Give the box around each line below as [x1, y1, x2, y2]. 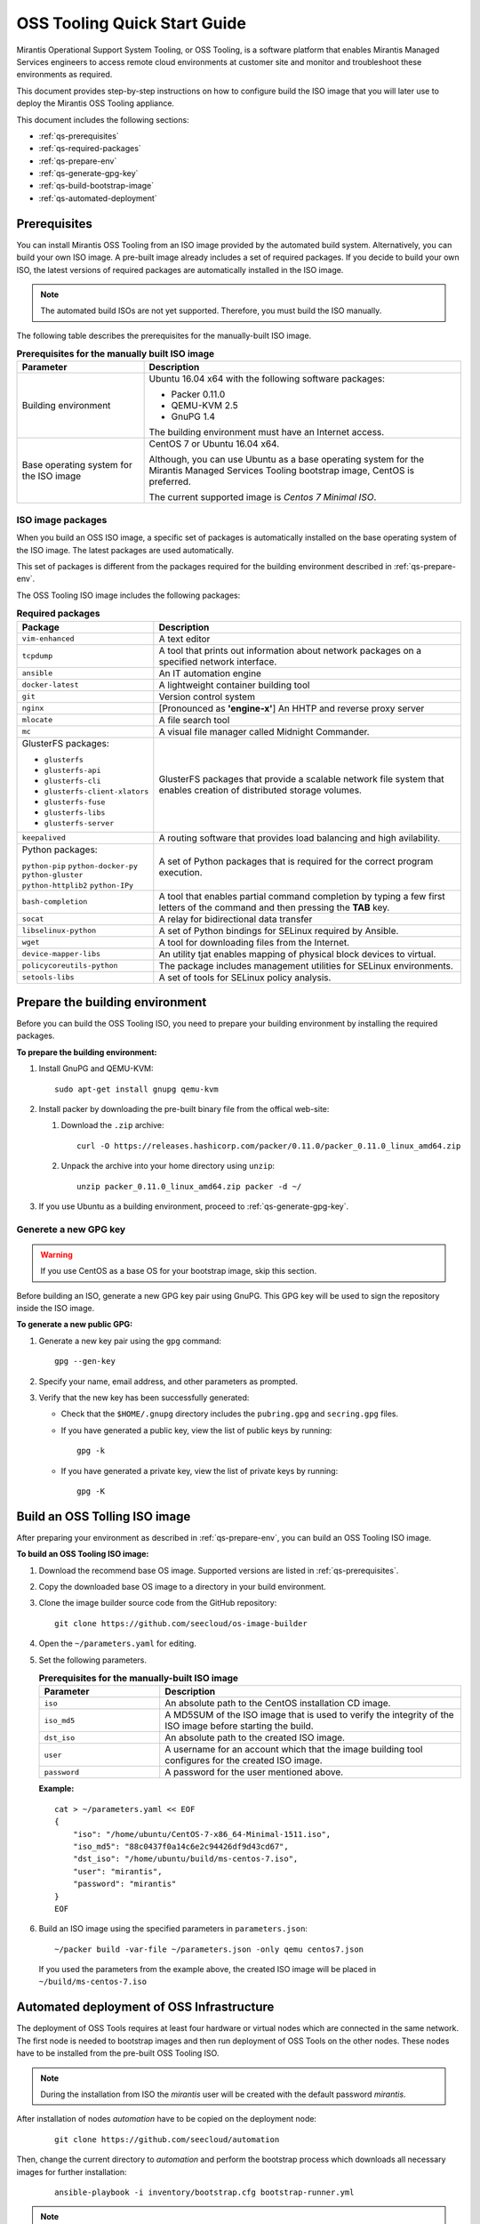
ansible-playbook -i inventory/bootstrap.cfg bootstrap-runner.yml [54, 2187, 355, 2197]
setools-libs [21, 972, 75, 982]
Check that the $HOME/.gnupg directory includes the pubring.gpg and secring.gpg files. [60, 1408, 399, 1419]
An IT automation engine [158, 667, 262, 680]
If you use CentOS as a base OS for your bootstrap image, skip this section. [40, 1266, 317, 1277]
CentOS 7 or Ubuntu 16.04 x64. [148, 438, 280, 450]
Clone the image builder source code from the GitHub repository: [38, 1598, 277, 1608]
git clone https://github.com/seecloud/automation [54, 2134, 280, 2144]
